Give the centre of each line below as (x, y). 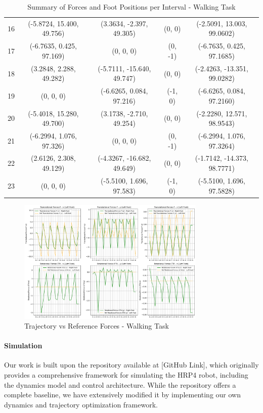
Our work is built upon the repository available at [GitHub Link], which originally (131, 365)
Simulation (23, 346)
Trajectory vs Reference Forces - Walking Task (97, 326)
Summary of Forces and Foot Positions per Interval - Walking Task (131, 7)
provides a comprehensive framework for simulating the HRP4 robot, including (126, 375)
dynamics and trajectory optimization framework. (81, 404)
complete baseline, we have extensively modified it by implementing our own (122, 395)
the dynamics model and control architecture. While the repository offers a (120, 384)
